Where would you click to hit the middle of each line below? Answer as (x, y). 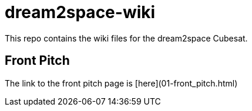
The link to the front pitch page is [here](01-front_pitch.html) (121, 83)
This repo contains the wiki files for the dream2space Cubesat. (126, 38)
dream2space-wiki (80, 12)
